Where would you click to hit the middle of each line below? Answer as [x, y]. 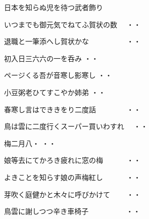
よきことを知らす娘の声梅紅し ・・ [72, 177]
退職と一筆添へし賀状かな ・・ [72, 41]
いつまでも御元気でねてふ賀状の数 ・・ [72, 24]
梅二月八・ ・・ [30, 143]
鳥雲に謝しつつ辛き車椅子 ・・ [72, 211]
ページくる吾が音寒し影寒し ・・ [58, 75]
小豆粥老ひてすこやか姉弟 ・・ [55, 92]
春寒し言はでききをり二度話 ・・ [72, 109]
